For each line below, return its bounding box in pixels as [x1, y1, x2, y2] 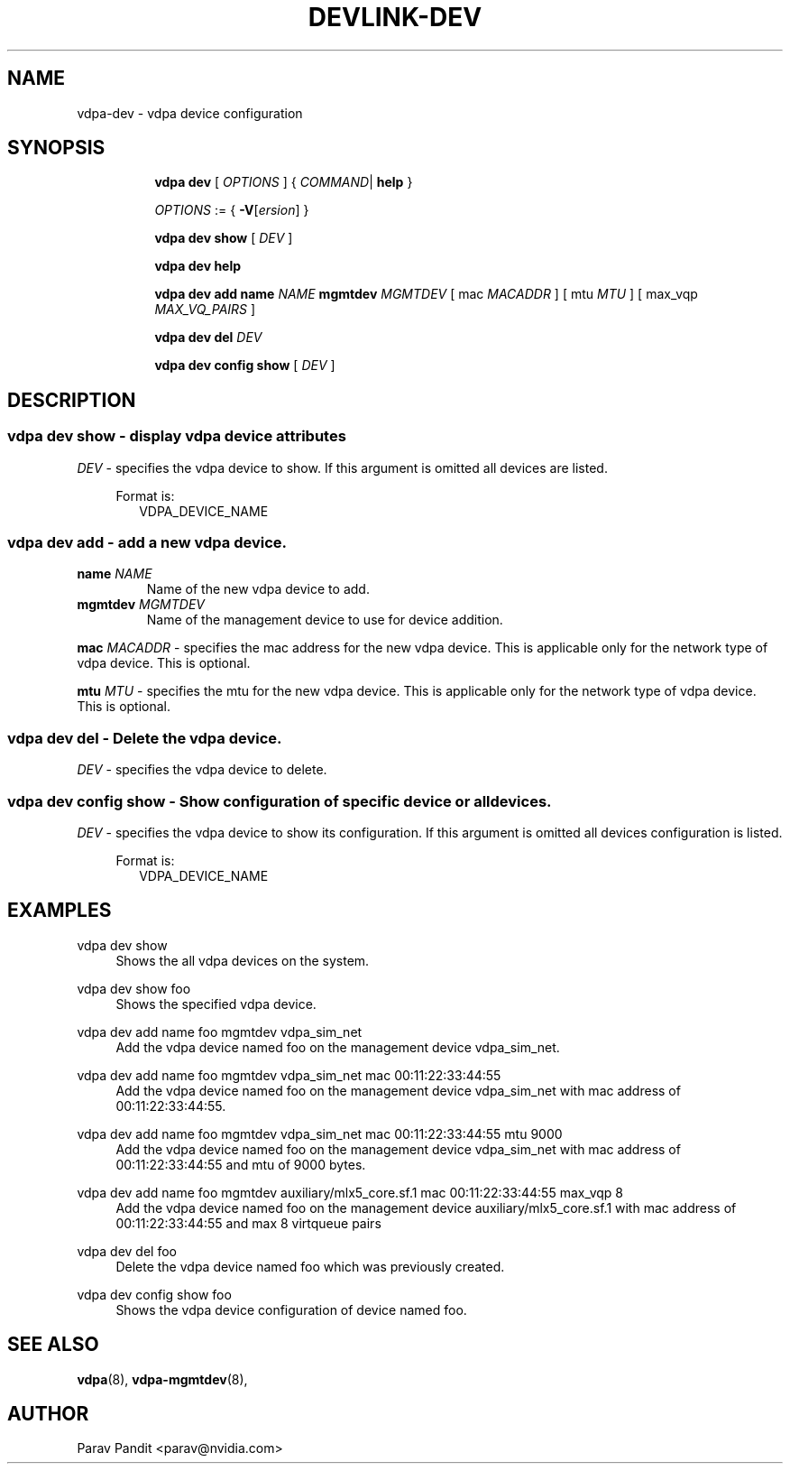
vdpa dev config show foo [77, 1286, 232, 1302]
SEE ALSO [7, 1333, 99, 1356]
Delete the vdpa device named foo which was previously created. [115, 1258, 505, 1274]
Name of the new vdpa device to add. [146, 581, 370, 597]
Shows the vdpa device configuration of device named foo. [115, 1301, 467, 1318]
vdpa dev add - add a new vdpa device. [7, 533, 288, 552]
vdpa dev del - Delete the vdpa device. [7, 728, 282, 747]
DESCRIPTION [7, 388, 136, 412]
